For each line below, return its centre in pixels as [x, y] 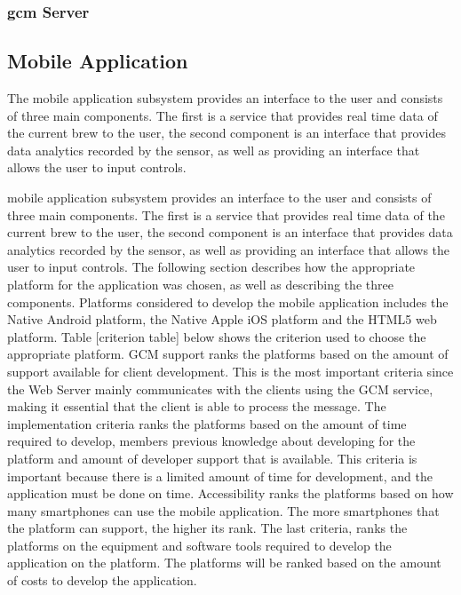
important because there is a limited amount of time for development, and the [220, 476]
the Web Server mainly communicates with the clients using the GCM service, [220, 389]
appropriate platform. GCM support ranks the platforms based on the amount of [228, 354]
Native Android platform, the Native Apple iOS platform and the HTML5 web [222, 319]
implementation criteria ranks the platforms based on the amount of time [207, 423]
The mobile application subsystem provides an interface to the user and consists [225, 98]
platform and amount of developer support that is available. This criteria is [212, 458]
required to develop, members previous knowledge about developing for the [211, 441]
